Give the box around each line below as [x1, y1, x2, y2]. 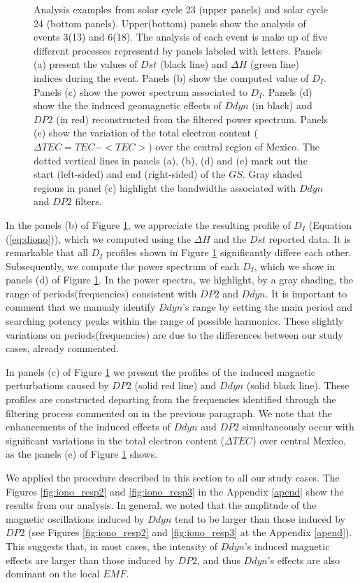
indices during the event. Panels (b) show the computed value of [34, 70, 309, 85]
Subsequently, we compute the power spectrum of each [6, 258, 240, 273]
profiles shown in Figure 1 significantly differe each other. [106, 245, 352, 260]
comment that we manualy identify [6, 300, 156, 314]
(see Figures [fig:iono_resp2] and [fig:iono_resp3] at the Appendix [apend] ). [28, 525, 352, 540]
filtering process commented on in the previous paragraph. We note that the [6, 405, 332, 420]
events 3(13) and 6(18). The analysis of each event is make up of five [34, 29, 328, 44]
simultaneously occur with [242, 419, 354, 434]
